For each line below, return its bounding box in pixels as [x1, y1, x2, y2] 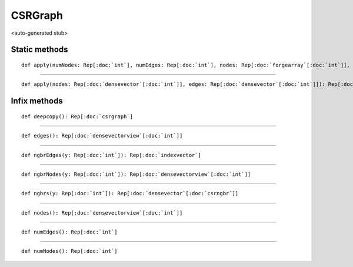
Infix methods [11, 96, 63, 106]
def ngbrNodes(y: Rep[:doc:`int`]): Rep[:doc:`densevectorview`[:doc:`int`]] [21, 171, 251, 178]
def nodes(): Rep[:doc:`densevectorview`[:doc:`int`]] [21, 209, 183, 216]
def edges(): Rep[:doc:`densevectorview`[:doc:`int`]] [21, 132, 183, 139]
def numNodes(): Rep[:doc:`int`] [21, 248, 118, 255]
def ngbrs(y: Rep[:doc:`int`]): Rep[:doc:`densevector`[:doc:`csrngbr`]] [21, 190, 239, 197]
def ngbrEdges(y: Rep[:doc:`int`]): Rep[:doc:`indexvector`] [21, 152, 201, 158]
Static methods [11, 45, 68, 55]
